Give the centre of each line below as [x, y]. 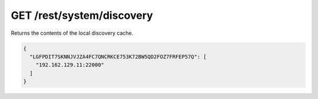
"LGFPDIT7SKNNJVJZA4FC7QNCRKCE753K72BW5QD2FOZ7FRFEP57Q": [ [118, 57]
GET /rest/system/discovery [82, 15]
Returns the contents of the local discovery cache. [72, 33]
